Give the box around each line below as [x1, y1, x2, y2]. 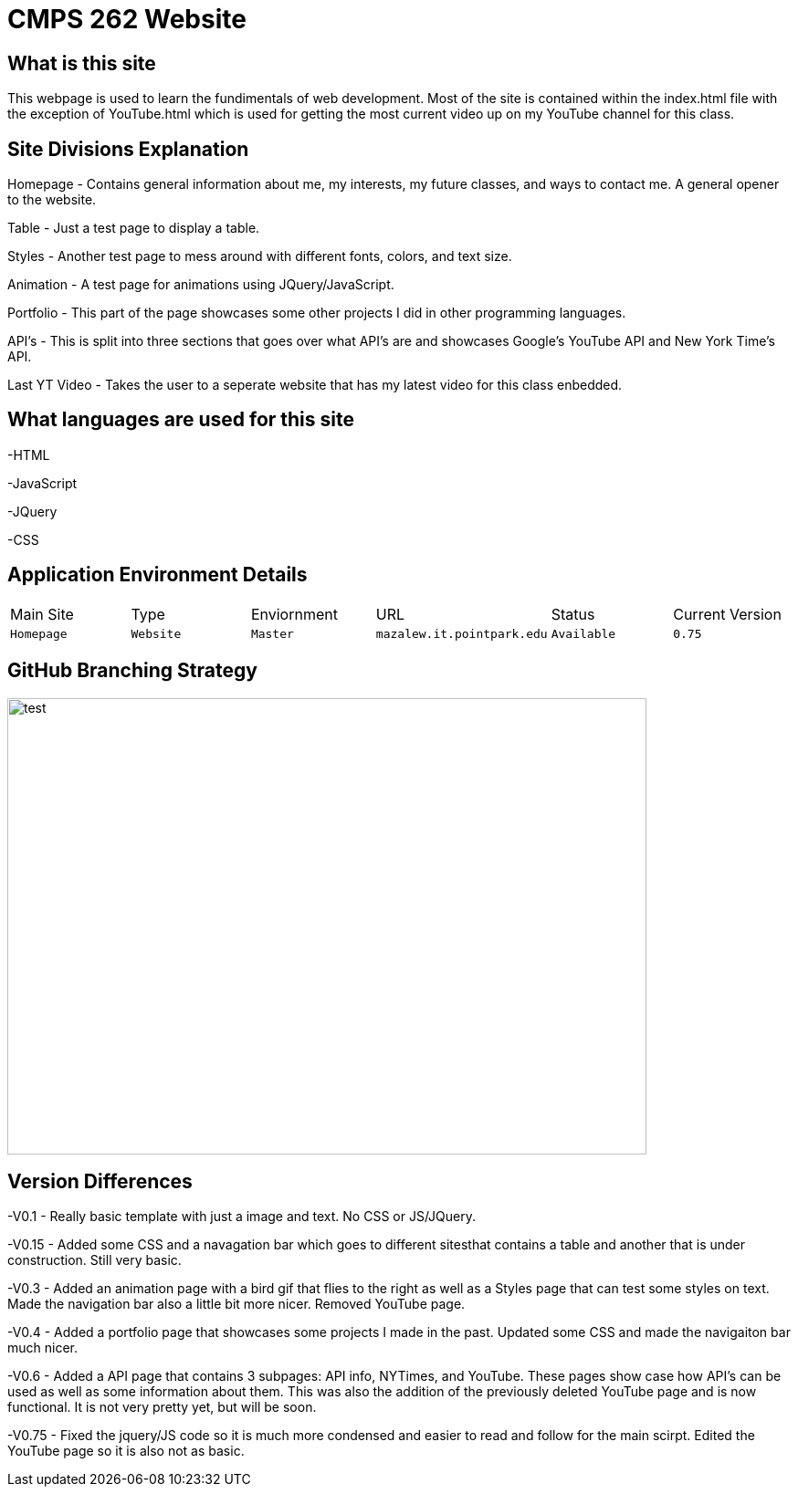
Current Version [673, 604, 782, 623]
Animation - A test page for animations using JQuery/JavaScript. [7, 277, 394, 293]
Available [551, 626, 616, 641]
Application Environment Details [7, 563, 308, 587]
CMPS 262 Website [7, 4, 247, 35]
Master [250, 626, 294, 641]
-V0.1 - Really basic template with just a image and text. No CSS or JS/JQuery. [7, 1208, 476, 1225]
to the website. [7, 192, 97, 208]
